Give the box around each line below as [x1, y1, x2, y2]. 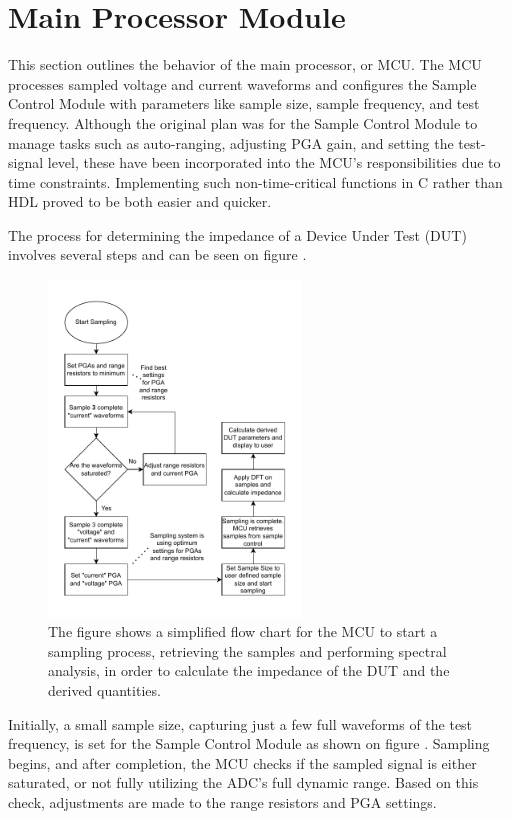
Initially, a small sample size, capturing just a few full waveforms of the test [8, 713, 473, 734]
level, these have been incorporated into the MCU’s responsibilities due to [47, 152, 501, 173]
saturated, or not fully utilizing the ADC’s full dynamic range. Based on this [8, 772, 479, 793]
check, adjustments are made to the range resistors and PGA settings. [8, 792, 437, 813]
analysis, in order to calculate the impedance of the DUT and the [48, 660, 450, 681]
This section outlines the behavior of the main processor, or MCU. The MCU [8, 54, 482, 75]
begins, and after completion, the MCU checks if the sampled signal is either [8, 752, 477, 773]
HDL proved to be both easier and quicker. [8, 191, 272, 212]
